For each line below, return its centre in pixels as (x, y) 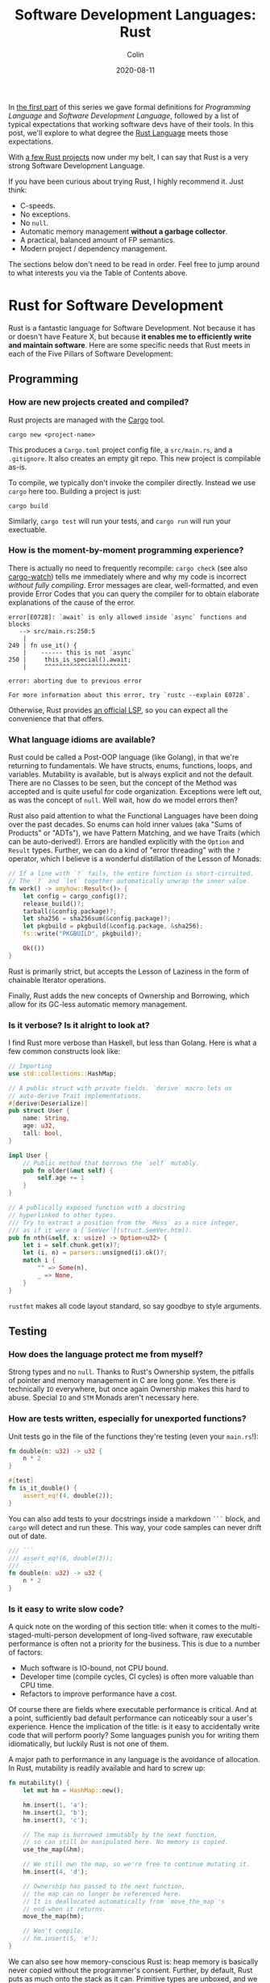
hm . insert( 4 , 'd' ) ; (56, 1872)
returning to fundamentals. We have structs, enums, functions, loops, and (130, 766)
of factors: (25, 1652)
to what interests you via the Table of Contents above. (98, 273)
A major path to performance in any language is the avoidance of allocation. (134, 1760)
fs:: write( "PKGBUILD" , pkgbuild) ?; (83, 934)
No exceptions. (45, 214)
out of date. (27, 1536)
